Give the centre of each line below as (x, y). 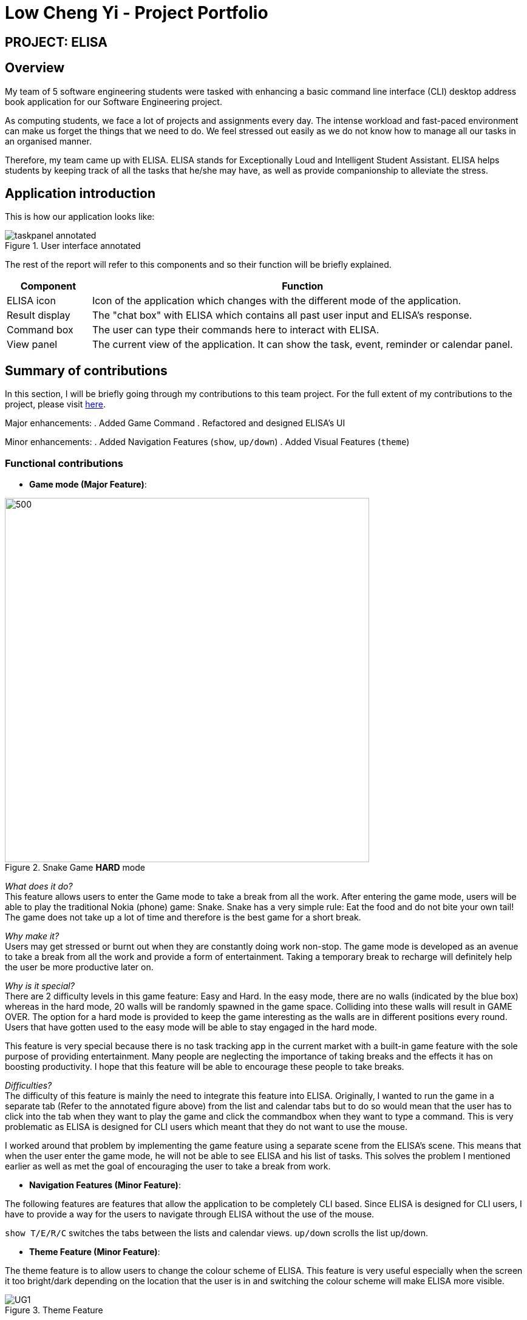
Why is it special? (40, 986)
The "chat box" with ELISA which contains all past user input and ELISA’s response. (282, 315)
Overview (35, 68)
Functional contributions (64, 463)
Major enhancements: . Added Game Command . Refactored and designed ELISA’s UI (175, 423)
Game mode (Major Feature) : (88, 485)
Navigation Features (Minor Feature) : (105, 1185)
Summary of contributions (86, 370)
